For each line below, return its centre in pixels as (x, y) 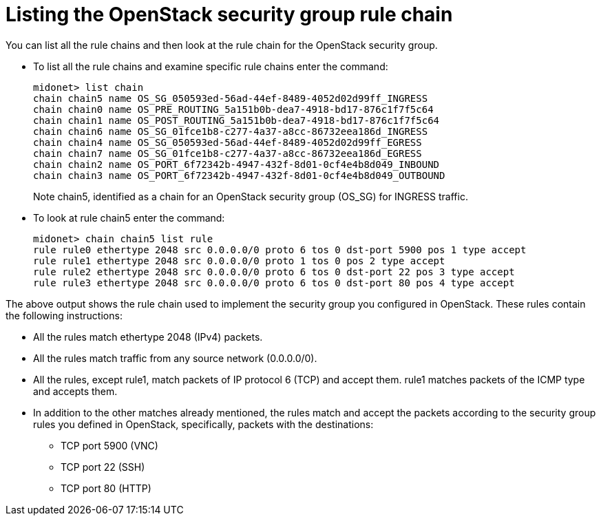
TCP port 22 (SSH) (103, 467)
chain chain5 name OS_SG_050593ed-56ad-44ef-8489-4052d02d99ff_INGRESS (231, 98)
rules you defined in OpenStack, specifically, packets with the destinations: (203, 424)
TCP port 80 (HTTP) (106, 488)
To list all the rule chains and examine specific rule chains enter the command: (211, 66)
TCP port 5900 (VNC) (109, 445)
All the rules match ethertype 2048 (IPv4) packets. (148, 337)
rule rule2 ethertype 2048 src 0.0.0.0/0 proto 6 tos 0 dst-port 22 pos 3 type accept (274, 272)
